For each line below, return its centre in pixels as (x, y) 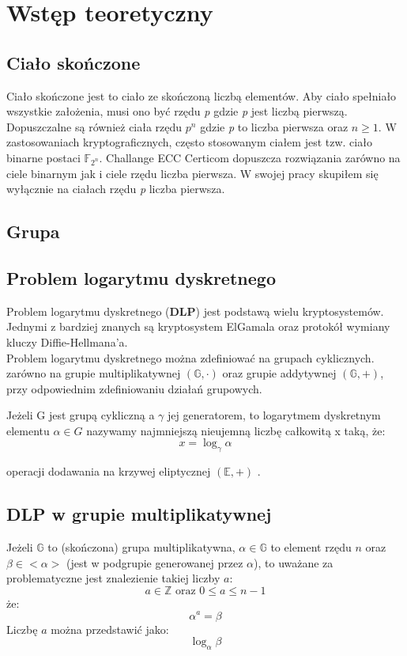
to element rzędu (311, 547)
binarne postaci (43, 157)
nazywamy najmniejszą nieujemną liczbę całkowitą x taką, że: (236, 430)
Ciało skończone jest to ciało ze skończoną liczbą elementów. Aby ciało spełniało (202, 95)
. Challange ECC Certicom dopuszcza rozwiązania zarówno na (250, 157)
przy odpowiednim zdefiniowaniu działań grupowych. (134, 388)
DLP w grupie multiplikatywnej (139, 514)
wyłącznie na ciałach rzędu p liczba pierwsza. (116, 189)
